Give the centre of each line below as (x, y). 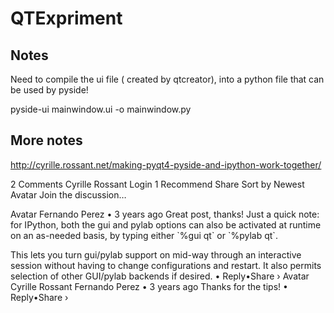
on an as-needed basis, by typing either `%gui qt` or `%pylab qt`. (144, 235)
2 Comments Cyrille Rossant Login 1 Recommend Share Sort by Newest (157, 184)
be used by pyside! (49, 90)
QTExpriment (66, 18)
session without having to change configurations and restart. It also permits (166, 265)
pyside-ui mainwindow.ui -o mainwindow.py (101, 109)
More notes (46, 140)
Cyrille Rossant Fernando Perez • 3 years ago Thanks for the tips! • (149, 286)
